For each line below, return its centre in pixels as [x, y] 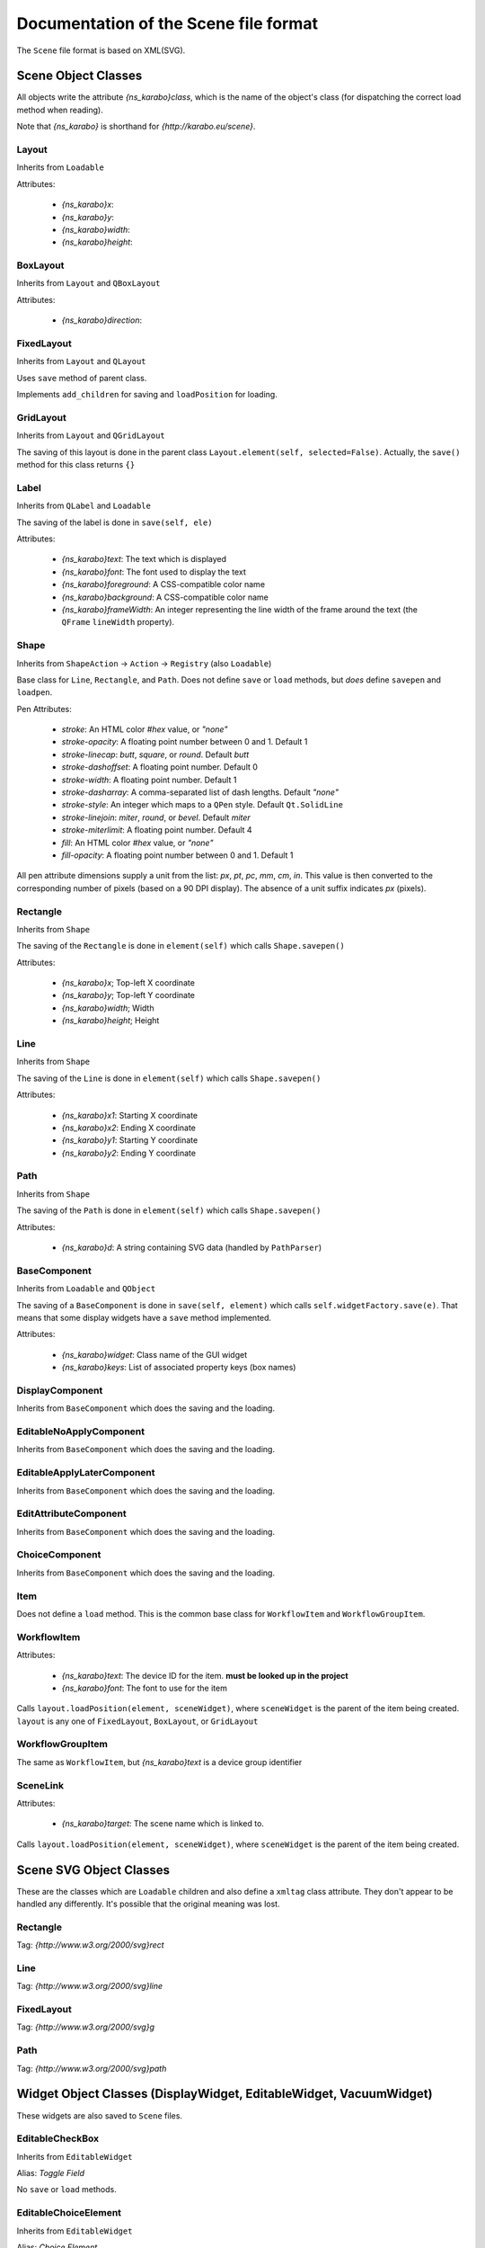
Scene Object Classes [79, 76]
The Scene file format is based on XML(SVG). [101, 50]
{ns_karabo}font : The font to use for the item [145, 1688]
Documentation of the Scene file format [168, 23]
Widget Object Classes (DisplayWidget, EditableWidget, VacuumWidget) [225, 2094]
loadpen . [35, 692]
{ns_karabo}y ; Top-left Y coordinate [128, 995]
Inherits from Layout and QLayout [82, 361]
